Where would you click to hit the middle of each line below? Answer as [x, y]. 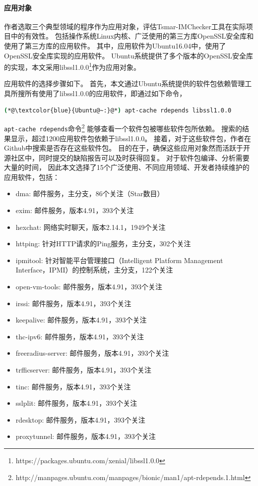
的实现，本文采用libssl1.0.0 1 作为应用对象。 [72, 66]
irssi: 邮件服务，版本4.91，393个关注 [73, 303]
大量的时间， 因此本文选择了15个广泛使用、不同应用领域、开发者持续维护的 [127, 167]
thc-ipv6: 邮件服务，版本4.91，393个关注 [80, 336]
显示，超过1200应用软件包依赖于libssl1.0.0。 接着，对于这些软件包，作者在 [131, 138]
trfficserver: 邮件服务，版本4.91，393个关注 [83, 370]
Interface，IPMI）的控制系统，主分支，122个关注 [94, 270]
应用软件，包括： [32, 177]
